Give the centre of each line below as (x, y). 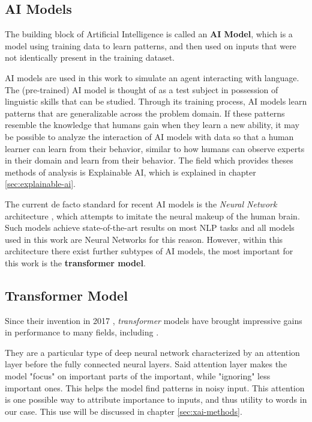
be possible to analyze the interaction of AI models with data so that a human (149, 136)
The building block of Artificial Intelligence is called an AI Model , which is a (149, 34)
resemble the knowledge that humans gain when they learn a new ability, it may (152, 125)
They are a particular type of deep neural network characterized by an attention (152, 352)
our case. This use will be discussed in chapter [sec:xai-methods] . (124, 411)
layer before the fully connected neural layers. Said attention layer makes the (146, 364)
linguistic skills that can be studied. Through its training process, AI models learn (156, 101)
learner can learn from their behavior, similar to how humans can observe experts (155, 148)
